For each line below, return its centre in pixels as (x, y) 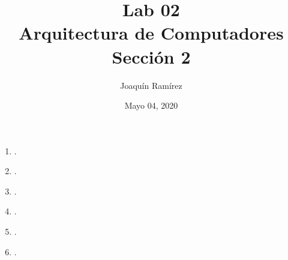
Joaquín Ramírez (151, 85)
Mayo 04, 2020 (151, 105)
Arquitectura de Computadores (151, 33)
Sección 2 (151, 56)
